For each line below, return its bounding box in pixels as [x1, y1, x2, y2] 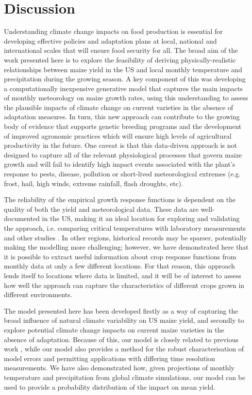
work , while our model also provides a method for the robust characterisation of [4, 344, 244, 354]
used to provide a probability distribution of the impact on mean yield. [4, 381, 216, 392]
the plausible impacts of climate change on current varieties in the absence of [4, 102, 234, 112]
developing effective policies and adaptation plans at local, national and [4, 35, 217, 46]
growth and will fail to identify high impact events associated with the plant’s [4, 159, 235, 169]
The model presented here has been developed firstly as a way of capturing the [4, 305, 238, 316]
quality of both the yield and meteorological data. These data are [4, 204, 199, 214]
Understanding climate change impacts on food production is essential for [4, 26, 223, 36]
